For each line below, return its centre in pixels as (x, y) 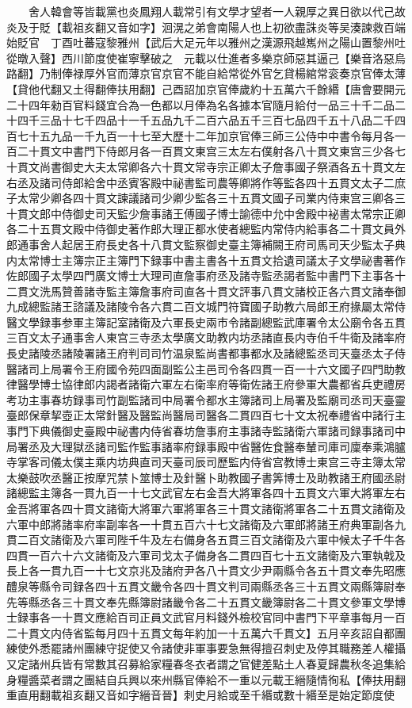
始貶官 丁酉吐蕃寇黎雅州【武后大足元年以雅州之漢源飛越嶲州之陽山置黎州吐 (206, 42)
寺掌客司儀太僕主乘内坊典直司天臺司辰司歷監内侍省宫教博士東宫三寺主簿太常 (206, 462)
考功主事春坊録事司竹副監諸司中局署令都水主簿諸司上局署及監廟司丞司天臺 (200, 399)
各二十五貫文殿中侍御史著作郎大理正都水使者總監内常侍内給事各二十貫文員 (200, 229)
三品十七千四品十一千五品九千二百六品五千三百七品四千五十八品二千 (217, 120)
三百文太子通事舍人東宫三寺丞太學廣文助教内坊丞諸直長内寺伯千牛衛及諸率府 (206, 337)
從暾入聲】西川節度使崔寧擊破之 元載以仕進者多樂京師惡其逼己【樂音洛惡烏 (206, 57)
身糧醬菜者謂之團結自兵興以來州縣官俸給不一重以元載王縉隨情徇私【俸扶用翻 (206, 679)
